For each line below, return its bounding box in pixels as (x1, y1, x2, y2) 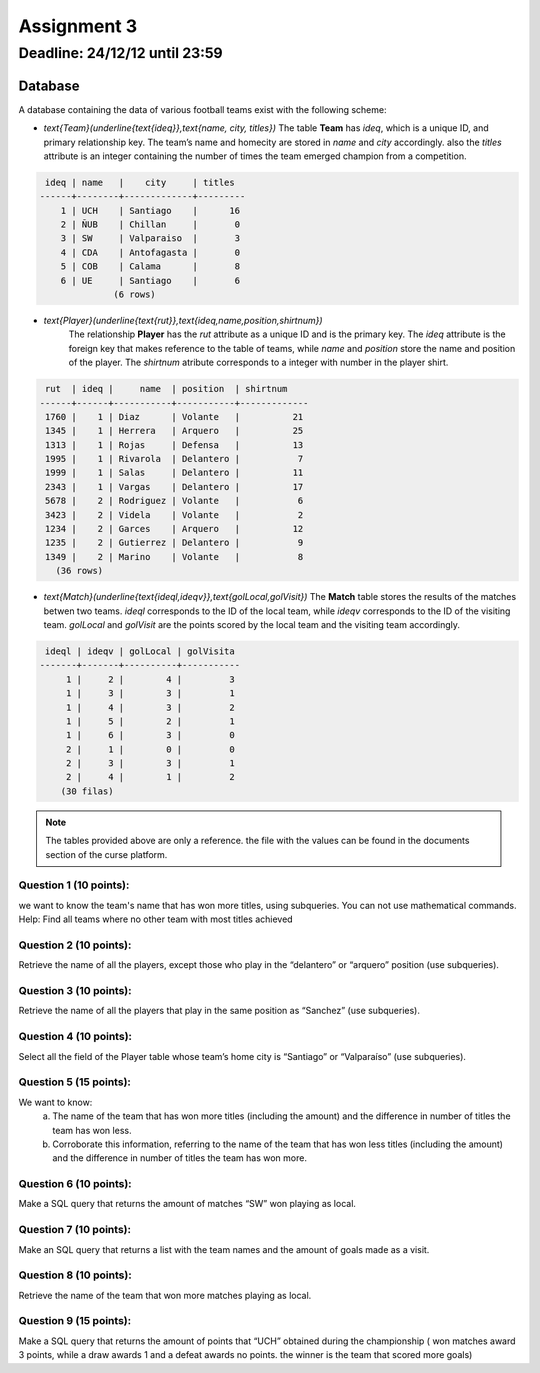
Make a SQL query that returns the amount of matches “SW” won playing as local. (18, 1198, 357, 1210)
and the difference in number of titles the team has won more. (52, 1152, 307, 1164)
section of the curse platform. (45, 848, 168, 860)
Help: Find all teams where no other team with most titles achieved (18, 913, 294, 925)
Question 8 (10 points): (18, 1268, 132, 1282)
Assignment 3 (18, 15, 138, 37)
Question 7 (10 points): (18, 1223, 132, 1237)
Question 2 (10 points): (18, 938, 132, 952)
